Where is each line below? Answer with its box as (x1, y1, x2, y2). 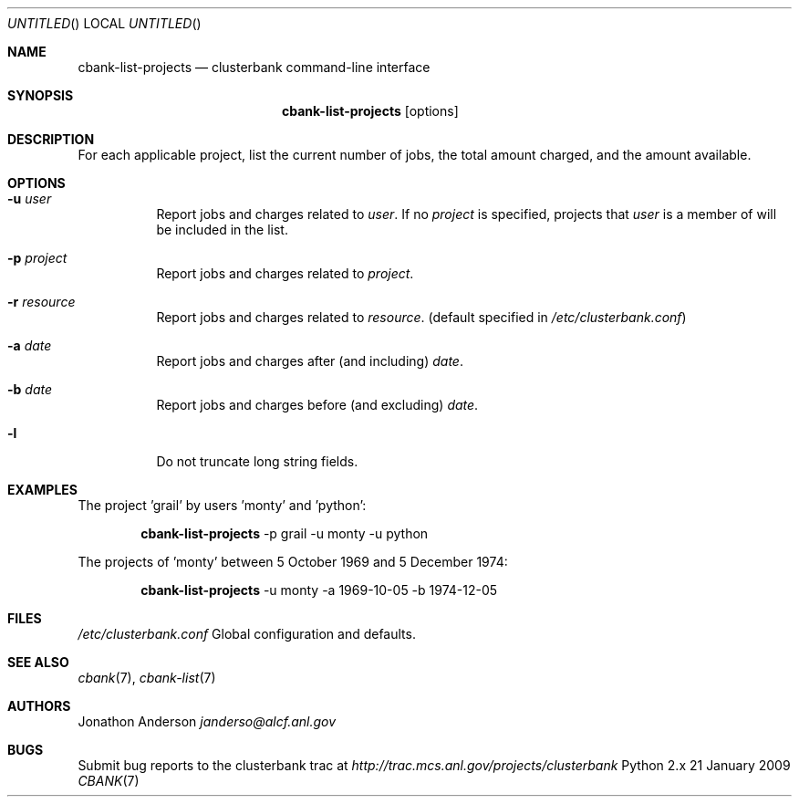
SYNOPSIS (7, 88, 74, 103)
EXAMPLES (7, 482, 78, 497)
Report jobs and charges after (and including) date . (156, 353, 463, 369)
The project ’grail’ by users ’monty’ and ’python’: (78, 497, 367, 513)
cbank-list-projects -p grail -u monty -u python (140, 526, 429, 541)
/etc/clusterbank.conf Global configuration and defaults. (78, 626, 416, 642)
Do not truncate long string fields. (156, 454, 358, 469)
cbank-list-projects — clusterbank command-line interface (78, 59, 431, 75)
